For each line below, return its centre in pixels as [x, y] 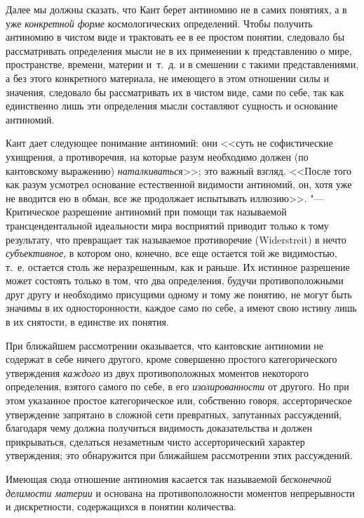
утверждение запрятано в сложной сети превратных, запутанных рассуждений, [174, 414]
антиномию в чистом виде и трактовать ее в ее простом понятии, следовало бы [175, 37]
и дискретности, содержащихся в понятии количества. [121, 506]
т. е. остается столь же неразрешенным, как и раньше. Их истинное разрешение [178, 266]
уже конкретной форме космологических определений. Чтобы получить [159, 23]
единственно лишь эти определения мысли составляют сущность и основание [172, 106]
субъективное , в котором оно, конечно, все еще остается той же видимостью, [171, 253]
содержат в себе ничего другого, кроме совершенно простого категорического [171, 359]
